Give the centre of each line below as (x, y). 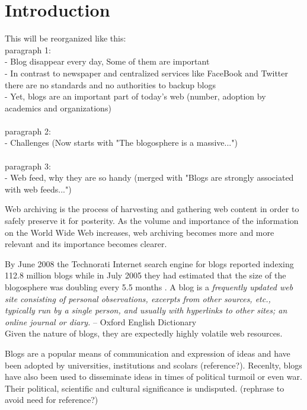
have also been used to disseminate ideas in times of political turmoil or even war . (153, 377)
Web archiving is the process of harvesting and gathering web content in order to (152, 209)
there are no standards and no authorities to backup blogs (110, 84)
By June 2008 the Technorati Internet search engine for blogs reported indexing (149, 263)
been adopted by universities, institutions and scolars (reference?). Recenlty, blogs (153, 365)
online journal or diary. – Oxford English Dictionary (101, 321)
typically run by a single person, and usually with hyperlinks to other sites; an (146, 310)
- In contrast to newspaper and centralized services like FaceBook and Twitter (147, 73)
